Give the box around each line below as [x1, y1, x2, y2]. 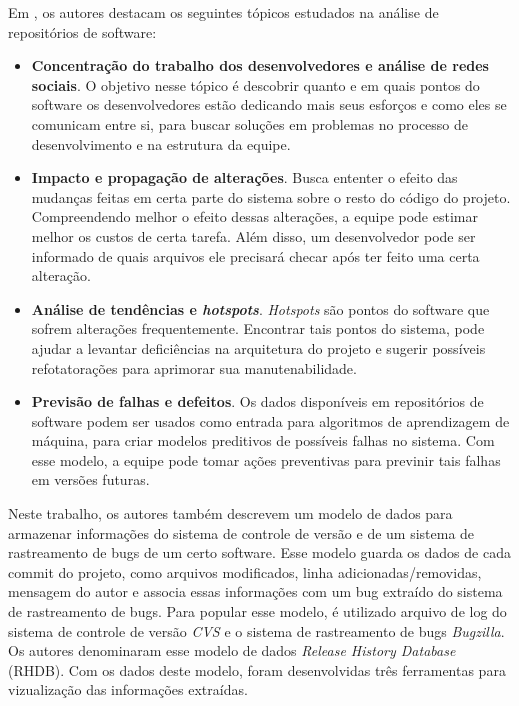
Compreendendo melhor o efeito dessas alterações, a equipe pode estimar [31, 206, 478, 227]
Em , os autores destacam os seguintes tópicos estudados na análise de [8, 2, 439, 22]
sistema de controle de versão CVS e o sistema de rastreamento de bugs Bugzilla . [8, 620, 505, 641]
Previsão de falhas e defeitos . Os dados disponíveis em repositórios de [31, 391, 484, 412]
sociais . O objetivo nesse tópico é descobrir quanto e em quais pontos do [31, 74, 480, 95]
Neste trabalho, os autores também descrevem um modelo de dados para [8, 503, 453, 524]
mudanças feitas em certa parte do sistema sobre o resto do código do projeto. [31, 186, 511, 207]
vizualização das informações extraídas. [8, 679, 248, 700]
